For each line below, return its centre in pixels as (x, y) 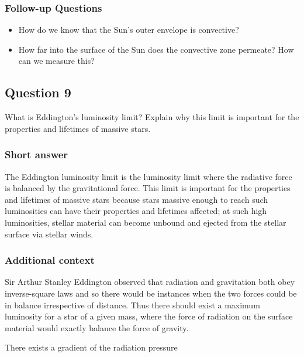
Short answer (37, 154)
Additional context (50, 260)
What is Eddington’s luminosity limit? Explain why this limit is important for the (152, 117)
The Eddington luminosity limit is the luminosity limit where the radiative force (148, 176)
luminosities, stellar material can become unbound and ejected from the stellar (146, 222)
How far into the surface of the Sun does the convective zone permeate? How (156, 49)
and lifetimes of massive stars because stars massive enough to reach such (137, 199)
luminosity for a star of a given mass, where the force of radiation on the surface (149, 316)
